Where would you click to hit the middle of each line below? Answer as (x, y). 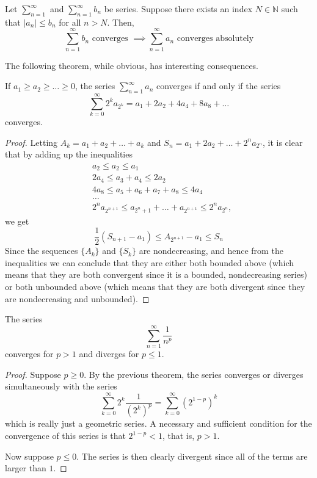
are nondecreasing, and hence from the (211, 251)
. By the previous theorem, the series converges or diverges (194, 374)
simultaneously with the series (61, 386)
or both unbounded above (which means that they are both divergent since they (155, 287)
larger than (26, 468)
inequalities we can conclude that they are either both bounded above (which (150, 262)
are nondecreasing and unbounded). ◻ (77, 298)
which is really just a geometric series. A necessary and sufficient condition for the (158, 423)
